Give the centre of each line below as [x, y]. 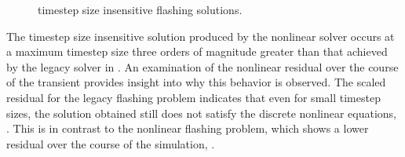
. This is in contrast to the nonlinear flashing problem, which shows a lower [188, 128]
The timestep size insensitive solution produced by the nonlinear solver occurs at [201, 36]
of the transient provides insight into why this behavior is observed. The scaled [196, 82]
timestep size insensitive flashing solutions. [140, 9]
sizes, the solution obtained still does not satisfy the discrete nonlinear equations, [201, 113]
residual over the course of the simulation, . [111, 143]
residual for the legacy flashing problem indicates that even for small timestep [193, 97]
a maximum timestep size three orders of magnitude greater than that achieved [197, 51]
